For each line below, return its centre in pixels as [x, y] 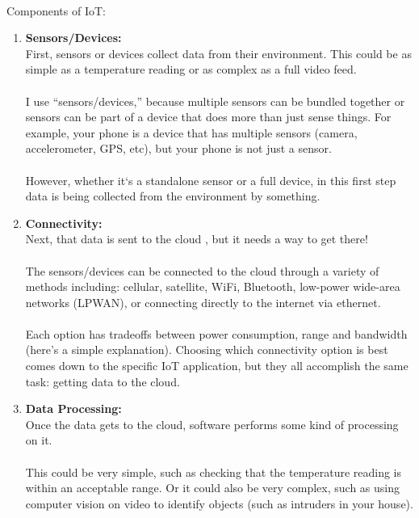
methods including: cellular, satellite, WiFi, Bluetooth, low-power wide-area [213, 286]
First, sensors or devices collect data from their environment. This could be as [218, 53]
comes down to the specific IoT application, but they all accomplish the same [217, 366]
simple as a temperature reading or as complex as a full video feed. [191, 69]
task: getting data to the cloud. [103, 381]
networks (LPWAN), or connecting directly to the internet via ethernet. [203, 302]
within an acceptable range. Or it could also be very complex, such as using [212, 488]
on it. [39, 440]
